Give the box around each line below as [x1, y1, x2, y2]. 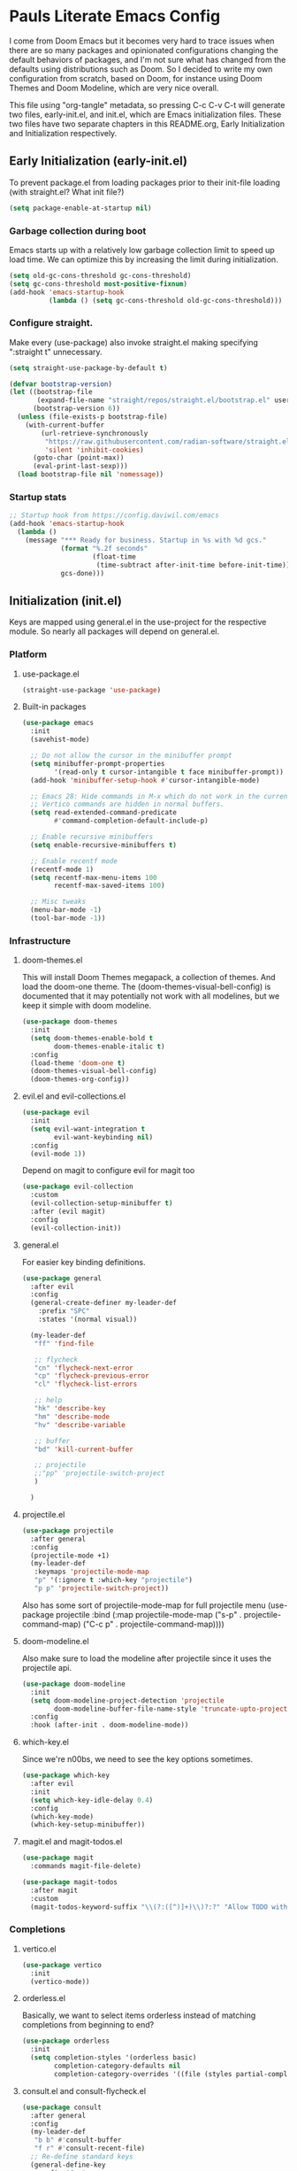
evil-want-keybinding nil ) [54, 1132, 154, 1141]
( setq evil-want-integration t [30, 1124, 146, 1133]
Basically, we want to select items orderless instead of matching [21, 2010, 256, 2020]
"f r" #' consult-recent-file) [34, 2144, 146, 2153]
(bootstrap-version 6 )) [32, 405, 121, 413]
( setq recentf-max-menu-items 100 [30, 873, 157, 882]
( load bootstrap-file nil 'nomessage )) [17, 470, 164, 479]
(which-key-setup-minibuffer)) [30, 1820, 146, 1829]
